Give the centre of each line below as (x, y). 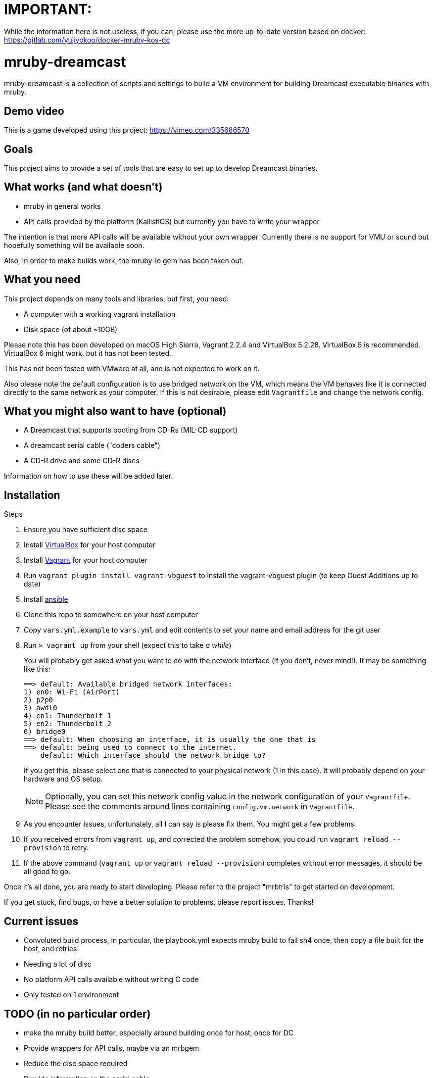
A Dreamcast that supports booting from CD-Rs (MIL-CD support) (131, 430)
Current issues (41, 921)
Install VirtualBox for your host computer (90, 545)
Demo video (34, 111)
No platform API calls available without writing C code (111, 980)
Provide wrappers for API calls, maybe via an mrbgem (112, 1048)
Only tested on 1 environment (72, 995)
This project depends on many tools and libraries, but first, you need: (117, 298)
